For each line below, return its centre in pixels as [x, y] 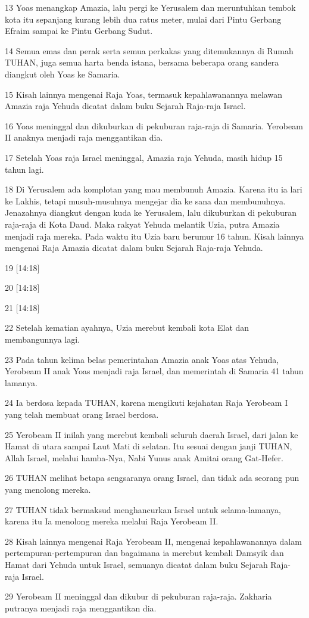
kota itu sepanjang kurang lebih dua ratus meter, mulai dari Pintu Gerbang [143, 19]
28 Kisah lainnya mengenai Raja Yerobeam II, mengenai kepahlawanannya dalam [153, 541]
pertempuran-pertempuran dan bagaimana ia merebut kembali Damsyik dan [144, 553]
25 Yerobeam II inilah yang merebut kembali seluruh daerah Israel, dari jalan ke [152, 434]
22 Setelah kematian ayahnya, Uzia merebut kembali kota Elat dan [127, 327]
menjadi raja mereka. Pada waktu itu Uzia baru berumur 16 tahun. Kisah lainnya [154, 236]
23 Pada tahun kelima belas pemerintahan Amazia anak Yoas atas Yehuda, [142, 359]
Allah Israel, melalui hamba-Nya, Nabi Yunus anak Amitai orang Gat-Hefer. [144, 457]
